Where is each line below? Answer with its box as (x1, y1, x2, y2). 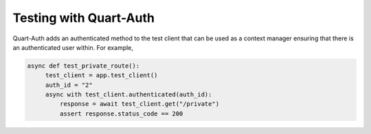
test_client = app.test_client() (45, 72, 158, 79)
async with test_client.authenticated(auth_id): (45, 91, 212, 98)
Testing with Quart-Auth (12, 10, 155, 25)
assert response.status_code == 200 (59, 109, 183, 118)
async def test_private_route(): (27, 62, 140, 70)
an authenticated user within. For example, (12, 43, 134, 51)
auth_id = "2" (45, 81, 93, 89)
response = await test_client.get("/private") (59, 100, 220, 108)
